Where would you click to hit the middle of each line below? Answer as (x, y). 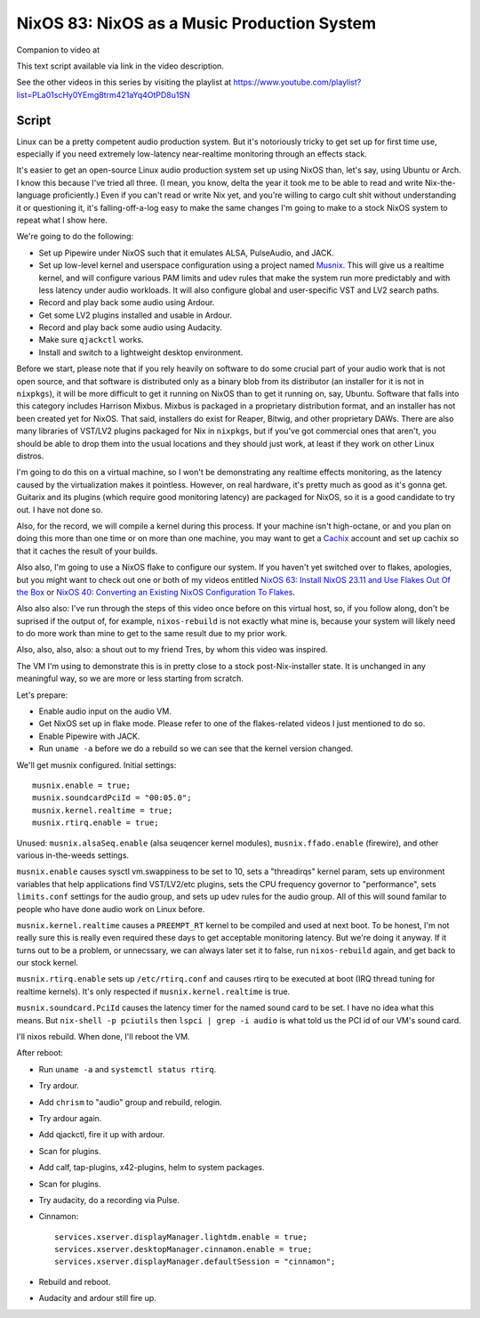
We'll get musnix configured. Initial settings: (96, 764)
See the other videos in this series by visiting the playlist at (124, 82)
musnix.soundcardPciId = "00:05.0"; (112, 798)
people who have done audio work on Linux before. (111, 909)
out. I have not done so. (60, 509)
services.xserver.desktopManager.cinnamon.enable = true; (184, 1249)
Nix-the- (441, 182)
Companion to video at (58, 50)
